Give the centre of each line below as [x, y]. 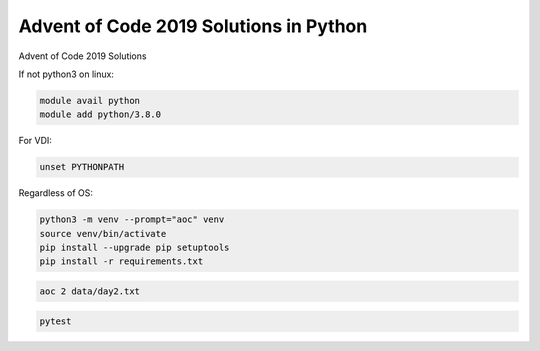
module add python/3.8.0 [100, 114]
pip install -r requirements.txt [121, 261]
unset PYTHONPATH [82, 167]
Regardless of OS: [56, 193]
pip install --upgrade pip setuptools [134, 248]
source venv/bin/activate [103, 233]
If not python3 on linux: [66, 74]
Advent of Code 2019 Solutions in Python [193, 26]
